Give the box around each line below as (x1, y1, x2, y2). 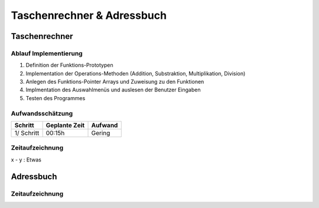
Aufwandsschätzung (11, 109, 73, 117)
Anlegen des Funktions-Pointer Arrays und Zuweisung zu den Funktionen (25, 78, 204, 85)
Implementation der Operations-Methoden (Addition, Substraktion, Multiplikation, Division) (25, 70, 246, 77)
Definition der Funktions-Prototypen (25, 62, 113, 69)
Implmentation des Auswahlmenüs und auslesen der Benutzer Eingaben (25, 86, 201, 94)
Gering (91, 129, 110, 137)
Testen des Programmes (25, 94, 86, 101)
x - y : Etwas (11, 156, 41, 163)
